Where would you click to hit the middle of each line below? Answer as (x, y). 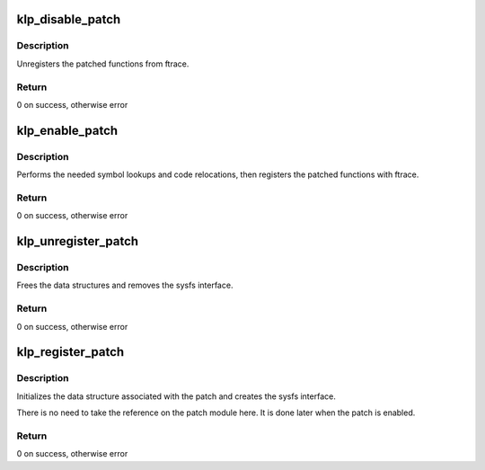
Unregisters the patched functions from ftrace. (103, 64)
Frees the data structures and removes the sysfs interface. (125, 285)
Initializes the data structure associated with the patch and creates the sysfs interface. (176, 396)
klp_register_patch (71, 352)
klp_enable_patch (67, 130)
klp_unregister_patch (78, 241)
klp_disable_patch (69, 19)
